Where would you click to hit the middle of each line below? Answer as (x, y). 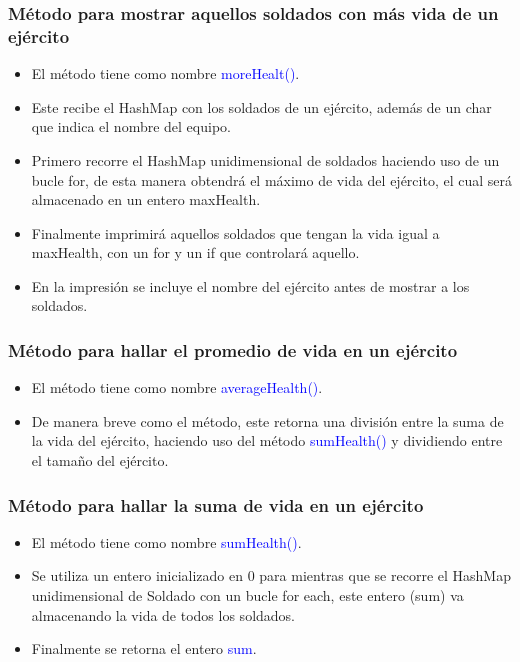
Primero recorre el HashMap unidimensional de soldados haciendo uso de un (265, 159)
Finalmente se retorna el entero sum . (144, 648)
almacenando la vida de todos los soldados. (163, 614)
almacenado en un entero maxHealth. (146, 199)
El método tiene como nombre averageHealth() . (177, 387)
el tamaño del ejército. (100, 460)
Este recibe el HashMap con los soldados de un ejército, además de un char (261, 106)
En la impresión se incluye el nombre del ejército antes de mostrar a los (250, 285)
